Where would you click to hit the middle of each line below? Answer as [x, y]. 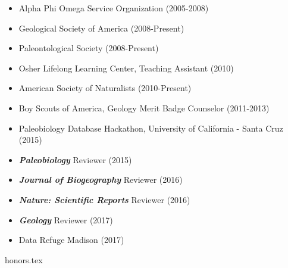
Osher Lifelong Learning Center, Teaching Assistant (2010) [126, 68]
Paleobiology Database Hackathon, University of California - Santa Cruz [151, 128]
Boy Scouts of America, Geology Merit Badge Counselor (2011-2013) [144, 107]
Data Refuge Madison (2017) [71, 240]
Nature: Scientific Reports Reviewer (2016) [104, 199]
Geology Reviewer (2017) [66, 219]
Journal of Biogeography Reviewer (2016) [101, 180]
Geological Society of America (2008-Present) [101, 28]
